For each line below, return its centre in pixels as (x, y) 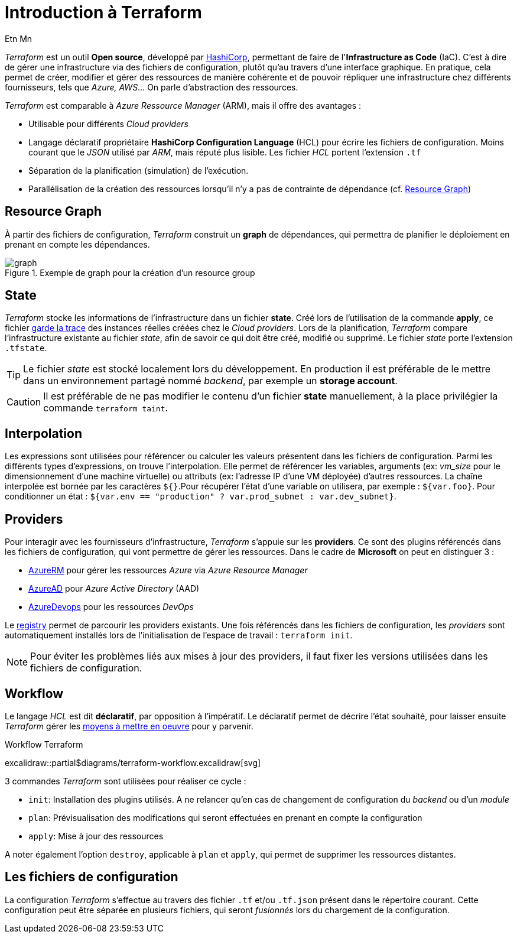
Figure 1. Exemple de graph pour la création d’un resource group (130, 272)
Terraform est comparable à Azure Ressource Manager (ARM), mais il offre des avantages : (183, 105)
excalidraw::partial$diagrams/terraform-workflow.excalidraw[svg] (133, 762)
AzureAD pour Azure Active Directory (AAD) (114, 589)
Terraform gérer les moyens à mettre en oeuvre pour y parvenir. (129, 726)
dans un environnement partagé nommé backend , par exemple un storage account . (210, 381)
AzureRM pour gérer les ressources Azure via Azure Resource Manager (168, 570)
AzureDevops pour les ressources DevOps (111, 607)
